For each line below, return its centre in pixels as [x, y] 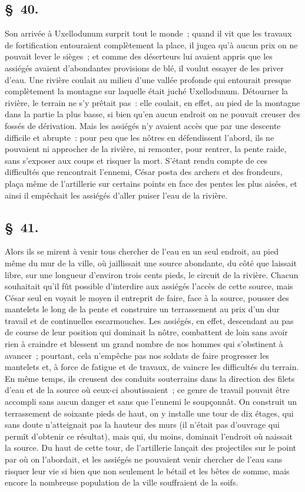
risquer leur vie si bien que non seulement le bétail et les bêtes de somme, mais [147, 470]
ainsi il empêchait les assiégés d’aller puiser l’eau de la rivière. [116, 195]
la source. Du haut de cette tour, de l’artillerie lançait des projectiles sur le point [151, 448]
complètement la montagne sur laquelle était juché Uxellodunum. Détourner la [147, 91]
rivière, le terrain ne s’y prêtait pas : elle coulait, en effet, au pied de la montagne [152, 102]
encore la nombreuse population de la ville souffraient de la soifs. [122, 482]
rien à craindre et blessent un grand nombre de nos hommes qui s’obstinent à [144, 344]
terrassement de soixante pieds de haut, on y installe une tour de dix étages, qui [149, 413]
